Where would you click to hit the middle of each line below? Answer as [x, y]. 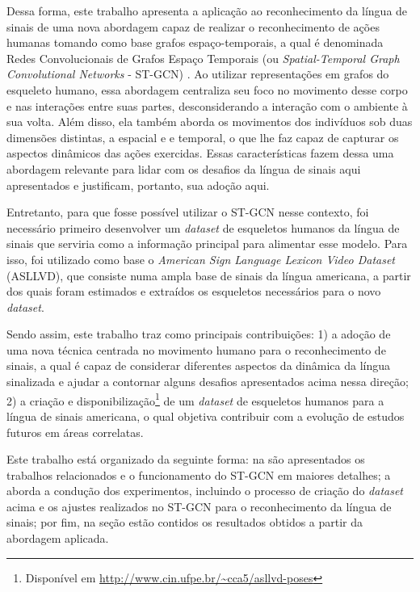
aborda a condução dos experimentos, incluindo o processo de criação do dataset [205, 491]
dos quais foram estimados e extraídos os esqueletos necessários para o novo [194, 291]
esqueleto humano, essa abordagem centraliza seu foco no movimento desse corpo [207, 89]
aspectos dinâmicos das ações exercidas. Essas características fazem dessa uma [200, 153]
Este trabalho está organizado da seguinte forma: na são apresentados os [186, 459]
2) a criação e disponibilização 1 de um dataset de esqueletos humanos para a [195, 399]
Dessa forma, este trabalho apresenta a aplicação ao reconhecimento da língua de [207, 10]
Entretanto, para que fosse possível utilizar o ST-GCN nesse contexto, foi [188, 212]
